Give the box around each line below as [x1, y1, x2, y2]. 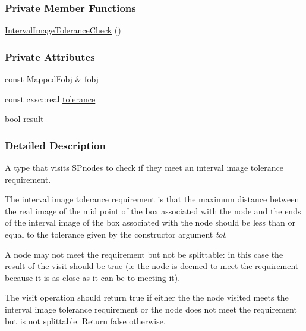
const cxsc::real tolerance [5, 92, 96, 105]
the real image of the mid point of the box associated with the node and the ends [5, 204, 301, 217]
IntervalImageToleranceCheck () [5, 24, 121, 36]
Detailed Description [5, 138, 106, 152]
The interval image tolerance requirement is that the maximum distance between [5, 193, 299, 205]
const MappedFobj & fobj [5, 73, 99, 85]
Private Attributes [5, 49, 95, 64]
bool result [5, 113, 44, 125]
